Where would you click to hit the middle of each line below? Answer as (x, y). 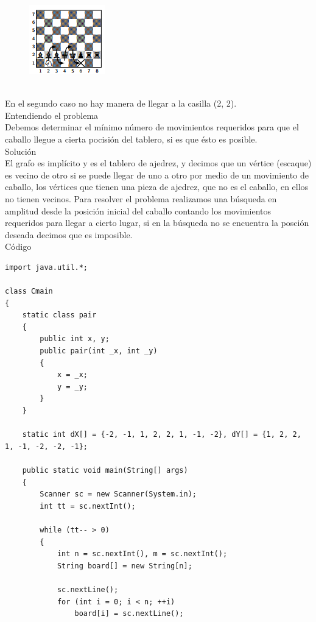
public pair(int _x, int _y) (99, 351)
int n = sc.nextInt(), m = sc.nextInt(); (142, 554)
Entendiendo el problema (52, 115)
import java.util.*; (47, 267)
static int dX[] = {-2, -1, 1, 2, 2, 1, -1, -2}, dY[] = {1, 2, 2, (162, 435)
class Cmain (29, 292)
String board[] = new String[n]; (125, 566)
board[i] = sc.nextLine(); (129, 614)
